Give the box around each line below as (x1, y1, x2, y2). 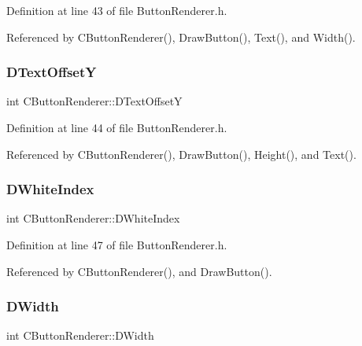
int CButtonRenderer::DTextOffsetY (6, 93, 183, 109)
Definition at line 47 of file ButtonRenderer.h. (6, 237, 227, 252)
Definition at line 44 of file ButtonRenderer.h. (6, 120, 227, 135)
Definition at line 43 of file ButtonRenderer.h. (6, 2, 227, 18)
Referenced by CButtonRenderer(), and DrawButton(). (6, 263, 272, 279)
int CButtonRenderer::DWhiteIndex (6, 210, 180, 226)
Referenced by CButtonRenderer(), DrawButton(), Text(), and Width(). (6, 28, 356, 45)
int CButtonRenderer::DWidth (6, 327, 154, 344)
